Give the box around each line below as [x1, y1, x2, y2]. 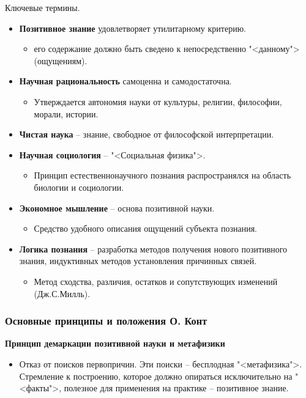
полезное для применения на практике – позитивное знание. [64, 381, 289, 394]
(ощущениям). [34, 54, 88, 67]
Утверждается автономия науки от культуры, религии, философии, [34, 95, 282, 108]
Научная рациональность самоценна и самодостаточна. [19, 75, 232, 87]
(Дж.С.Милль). [34, 287, 91, 300]
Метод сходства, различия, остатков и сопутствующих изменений [34, 275, 278, 287]
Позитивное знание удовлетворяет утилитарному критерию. [19, 21, 246, 34]
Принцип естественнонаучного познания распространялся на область [34, 169, 291, 182]
